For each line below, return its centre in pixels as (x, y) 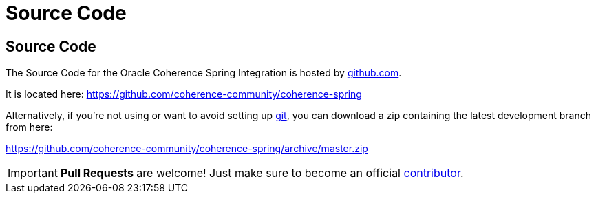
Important (33, 173)
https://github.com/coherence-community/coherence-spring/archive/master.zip (187, 149)
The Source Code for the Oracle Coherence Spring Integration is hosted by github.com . (204, 73)
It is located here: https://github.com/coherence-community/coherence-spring (184, 94)
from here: (29, 127)
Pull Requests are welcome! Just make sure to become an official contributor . (262, 173)
